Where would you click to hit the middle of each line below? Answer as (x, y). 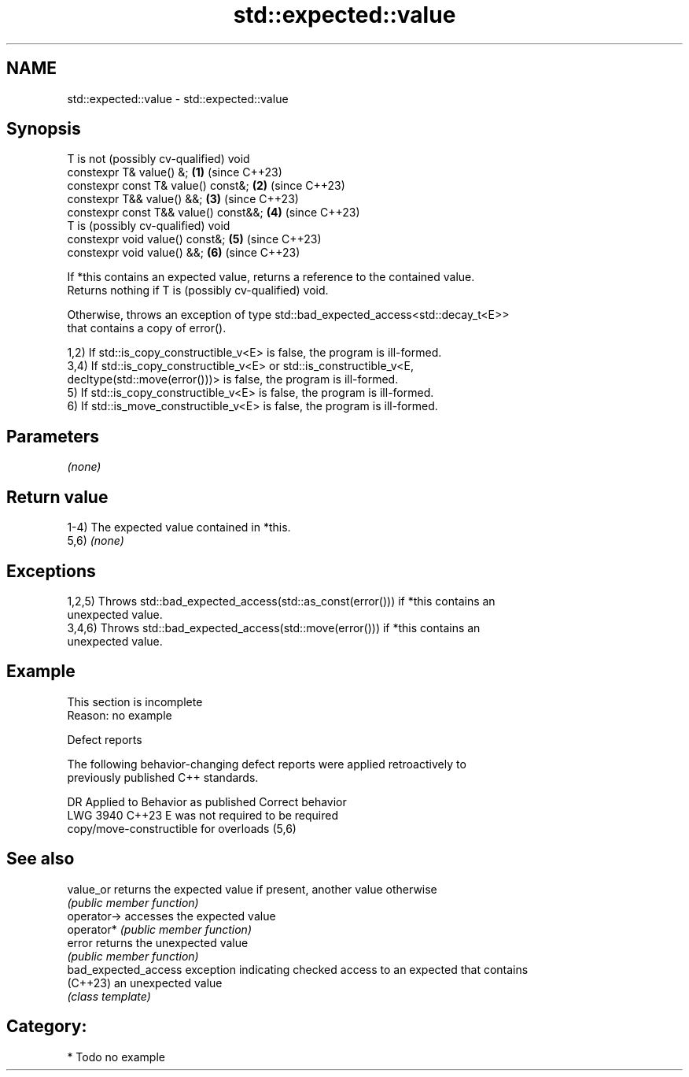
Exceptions (51, 571)
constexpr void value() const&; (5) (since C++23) (194, 239)
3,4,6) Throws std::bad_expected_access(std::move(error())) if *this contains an (274, 627)
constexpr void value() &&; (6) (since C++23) (184, 253)
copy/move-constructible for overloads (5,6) (182, 828)
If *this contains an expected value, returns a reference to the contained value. (271, 277)
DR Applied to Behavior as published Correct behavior (207, 801)
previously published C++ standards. (163, 777)
